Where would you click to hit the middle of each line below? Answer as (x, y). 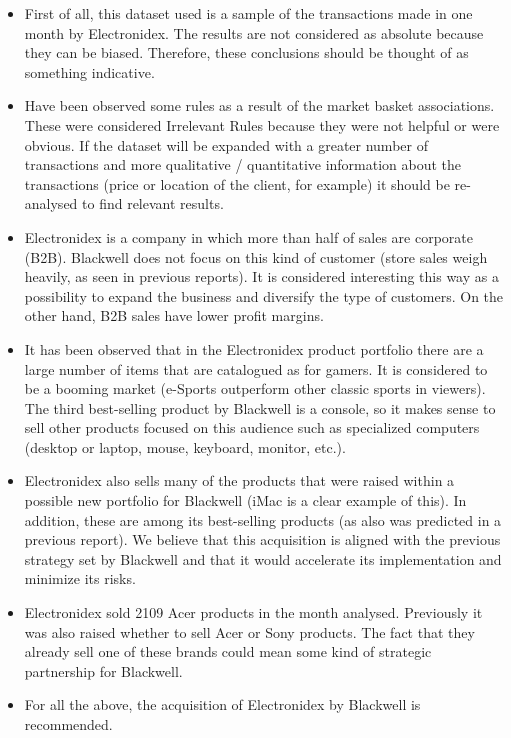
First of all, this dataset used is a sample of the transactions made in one (248, 13)
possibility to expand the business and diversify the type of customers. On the (264, 295)
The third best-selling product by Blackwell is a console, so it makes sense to (260, 407)
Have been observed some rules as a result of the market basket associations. (259, 105)
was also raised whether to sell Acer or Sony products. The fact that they (249, 631)
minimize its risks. (80, 578)
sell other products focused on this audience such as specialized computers (252, 427)
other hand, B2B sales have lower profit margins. (174, 315)
